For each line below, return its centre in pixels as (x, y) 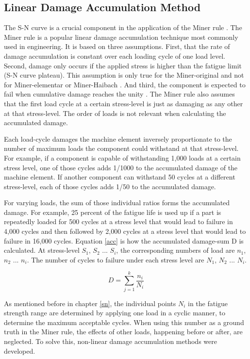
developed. (20, 351)
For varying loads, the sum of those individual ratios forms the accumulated (117, 203)
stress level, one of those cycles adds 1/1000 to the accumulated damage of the (121, 167)
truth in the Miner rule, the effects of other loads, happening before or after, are (123, 332)
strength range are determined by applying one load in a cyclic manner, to (115, 313)
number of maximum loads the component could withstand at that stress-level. (121, 148)
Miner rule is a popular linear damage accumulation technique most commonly (121, 37)
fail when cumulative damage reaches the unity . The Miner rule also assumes (119, 94)
